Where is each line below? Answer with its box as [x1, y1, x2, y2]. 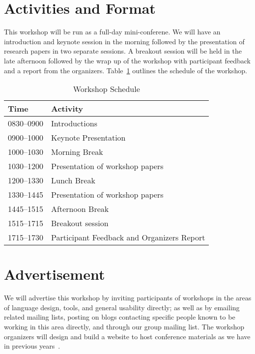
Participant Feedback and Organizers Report [51, 232, 205, 243]
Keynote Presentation [51, 132, 126, 144]
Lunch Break [51, 175, 95, 186]
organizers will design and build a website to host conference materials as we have [4, 331, 251, 341]
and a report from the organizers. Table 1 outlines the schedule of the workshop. [4, 65, 247, 75]
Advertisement [4, 264, 105, 284]
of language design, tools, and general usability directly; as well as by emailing [4, 302, 240, 312]
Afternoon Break [51, 203, 109, 215]
